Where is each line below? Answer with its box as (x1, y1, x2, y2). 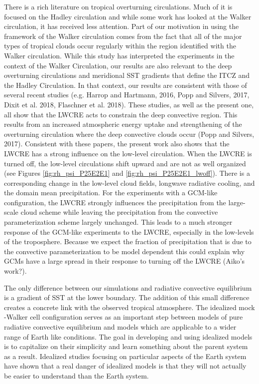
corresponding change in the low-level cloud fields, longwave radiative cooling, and (4, 177, 255, 188)
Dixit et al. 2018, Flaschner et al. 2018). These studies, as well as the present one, (4, 99, 254, 109)
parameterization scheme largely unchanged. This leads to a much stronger (4, 217, 233, 227)
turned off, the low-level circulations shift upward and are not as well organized (4, 158, 246, 168)
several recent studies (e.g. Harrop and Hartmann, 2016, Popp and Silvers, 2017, (4, 89, 250, 100)
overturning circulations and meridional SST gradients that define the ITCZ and (4, 70, 250, 80)
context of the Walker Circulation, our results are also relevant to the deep (4, 60, 232, 70)
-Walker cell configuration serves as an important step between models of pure (4, 312, 243, 322)
